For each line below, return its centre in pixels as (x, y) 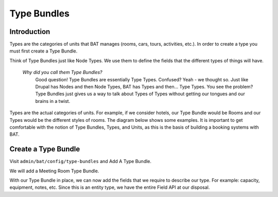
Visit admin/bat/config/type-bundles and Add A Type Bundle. (81, 162)
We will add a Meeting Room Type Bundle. (54, 171)
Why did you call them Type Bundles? (62, 73)
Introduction (30, 32)
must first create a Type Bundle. (44, 51)
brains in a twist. (53, 101)
